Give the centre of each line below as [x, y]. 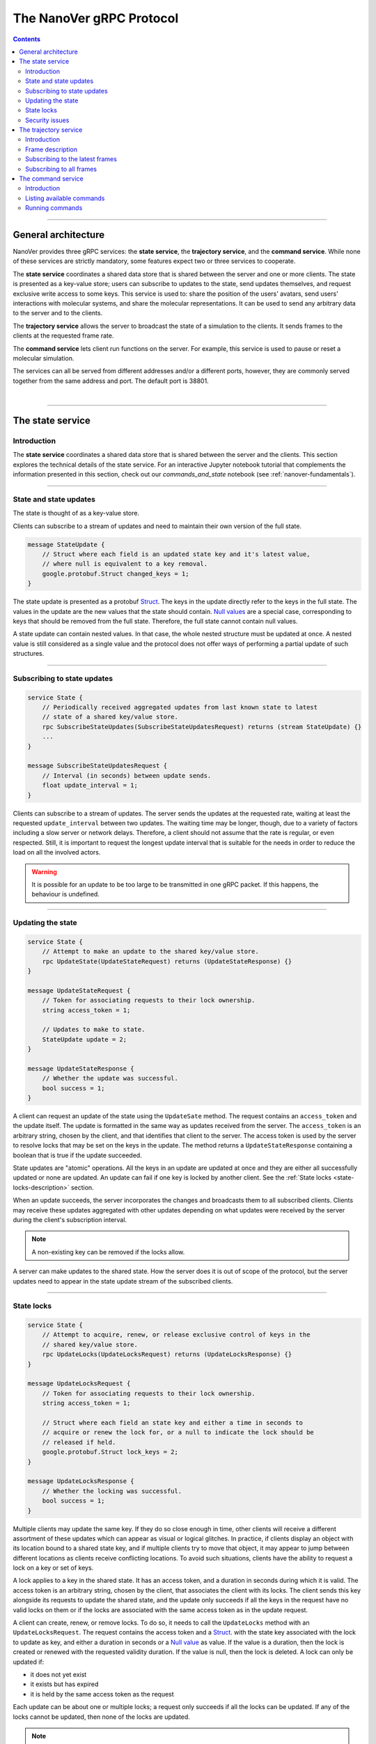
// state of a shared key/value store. [110, 717]
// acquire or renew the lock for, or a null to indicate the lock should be [178, 1433]
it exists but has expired [64, 1684]
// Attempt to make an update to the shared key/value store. [150, 952]
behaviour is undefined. [66, 894]
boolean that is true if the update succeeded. [77, 1155]
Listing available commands [65, 198]
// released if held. [79, 1442]
